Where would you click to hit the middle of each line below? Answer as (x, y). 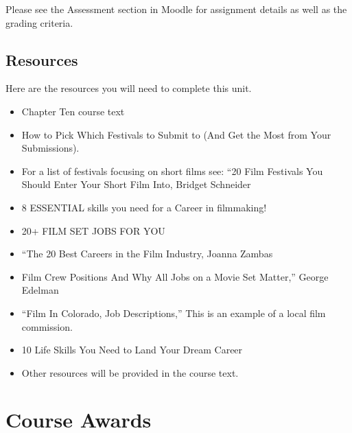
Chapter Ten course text (73, 111)
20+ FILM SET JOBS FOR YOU (93, 230)
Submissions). (50, 148)
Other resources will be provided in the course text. (130, 372)
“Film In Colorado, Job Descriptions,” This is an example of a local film (174, 313)
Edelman (40, 290)
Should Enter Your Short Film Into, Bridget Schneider (136, 184)
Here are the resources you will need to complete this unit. (129, 88)
